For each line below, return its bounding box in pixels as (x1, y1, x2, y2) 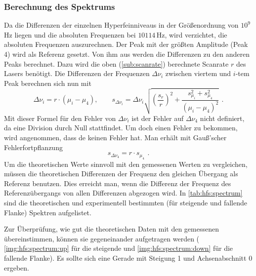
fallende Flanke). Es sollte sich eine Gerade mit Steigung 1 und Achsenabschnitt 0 (4, 252, 253, 263)
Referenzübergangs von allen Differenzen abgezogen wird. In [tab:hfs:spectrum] (4, 188, 243, 198)
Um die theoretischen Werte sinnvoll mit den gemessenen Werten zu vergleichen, (4, 158, 248, 169)
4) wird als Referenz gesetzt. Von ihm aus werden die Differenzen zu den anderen (4, 49, 250, 59)
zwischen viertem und (165, 68, 231, 79)
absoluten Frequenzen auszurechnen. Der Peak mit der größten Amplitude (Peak (4, 39, 248, 49)
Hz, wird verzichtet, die (156, 29, 227, 39)
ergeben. (4, 262, 29, 273)
